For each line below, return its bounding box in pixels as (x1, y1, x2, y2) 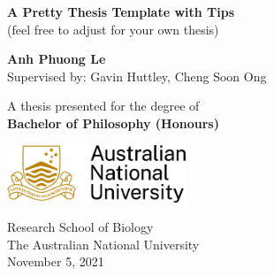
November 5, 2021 (7, 252, 104, 271)
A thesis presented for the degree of (7, 96, 200, 115)
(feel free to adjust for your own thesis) (7, 19, 219, 38)
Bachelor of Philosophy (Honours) (7, 113, 219, 132)
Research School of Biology (7, 218, 154, 236)
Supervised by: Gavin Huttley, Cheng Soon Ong (7, 66, 267, 85)
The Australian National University (7, 234, 200, 253)
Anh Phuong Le (7, 50, 106, 68)
